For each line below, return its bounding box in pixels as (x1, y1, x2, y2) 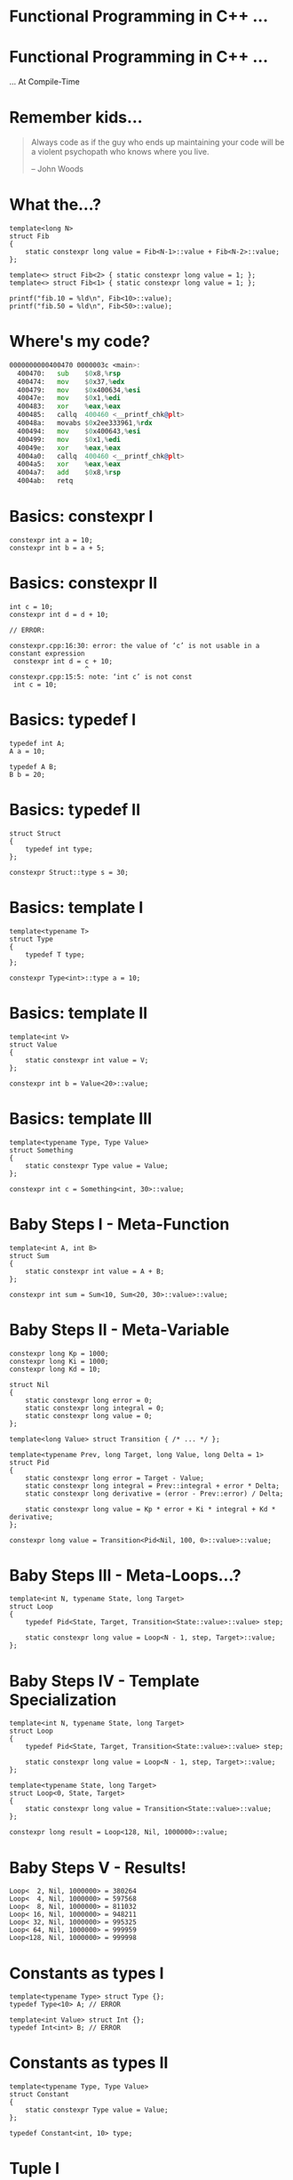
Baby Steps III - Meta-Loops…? (9, 1565, 242, 1585)
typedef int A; (9, 739, 66, 748)
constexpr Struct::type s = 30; (9, 868, 129, 877)
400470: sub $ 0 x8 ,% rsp (17, 369, 122, 378)
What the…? (9, 195, 102, 215)
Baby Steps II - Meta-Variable (9, 1319, 230, 1340)
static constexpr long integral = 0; (25, 1403, 165, 1413)
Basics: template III (9, 1109, 153, 1128)
